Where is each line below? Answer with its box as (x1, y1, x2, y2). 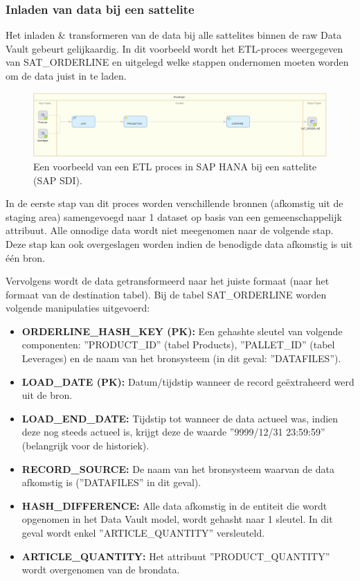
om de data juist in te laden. (6, 69, 127, 82)
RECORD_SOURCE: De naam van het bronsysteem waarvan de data (21, 461, 334, 476)
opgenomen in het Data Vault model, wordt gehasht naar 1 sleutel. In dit (21, 512, 333, 526)
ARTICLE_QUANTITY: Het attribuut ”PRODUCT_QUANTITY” (21, 548, 330, 563)
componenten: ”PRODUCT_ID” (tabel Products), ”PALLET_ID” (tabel (21, 337, 335, 352)
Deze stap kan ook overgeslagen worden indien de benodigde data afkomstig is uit (6, 236, 353, 251)
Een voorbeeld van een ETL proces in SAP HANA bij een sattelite (33, 159, 317, 173)
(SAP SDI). (33, 172, 82, 187)
